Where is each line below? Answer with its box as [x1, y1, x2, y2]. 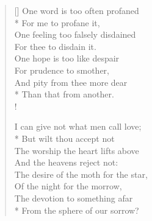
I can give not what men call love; [14, 120, 142, 133]
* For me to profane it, [14, 16, 100, 29]
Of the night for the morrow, [14, 180, 122, 192]
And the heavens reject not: [14, 156, 118, 169]
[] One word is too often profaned [14, 4, 139, 16]
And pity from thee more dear [14, 75, 128, 88]
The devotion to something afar [14, 191, 133, 204]
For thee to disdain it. [14, 40, 96, 52]
